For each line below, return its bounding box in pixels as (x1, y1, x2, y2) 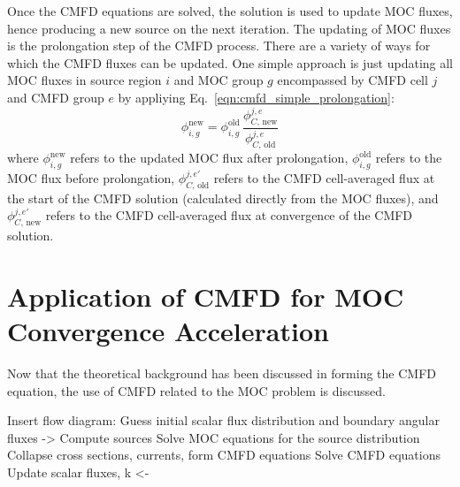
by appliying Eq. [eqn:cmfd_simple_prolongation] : (118, 88, 395, 106)
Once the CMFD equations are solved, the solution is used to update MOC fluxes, (7, 2, 453, 19)
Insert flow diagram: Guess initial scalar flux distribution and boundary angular (7, 411, 440, 430)
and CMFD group (7, 88, 104, 106)
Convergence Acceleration (7, 312, 329, 348)
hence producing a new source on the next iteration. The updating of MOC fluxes (7, 19, 451, 37)
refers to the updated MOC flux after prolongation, (70, 148, 349, 167)
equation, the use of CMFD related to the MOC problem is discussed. (7, 381, 386, 399)
